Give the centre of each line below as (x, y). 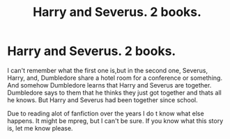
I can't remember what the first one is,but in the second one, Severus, (107, 70)
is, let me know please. (40, 128)
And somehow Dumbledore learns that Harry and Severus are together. (109, 85)
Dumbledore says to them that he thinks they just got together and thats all (114, 92)
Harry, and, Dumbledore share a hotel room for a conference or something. (115, 78)
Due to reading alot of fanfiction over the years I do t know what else (106, 113)
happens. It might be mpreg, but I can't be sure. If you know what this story (115, 121)
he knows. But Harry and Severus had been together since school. (103, 100)
